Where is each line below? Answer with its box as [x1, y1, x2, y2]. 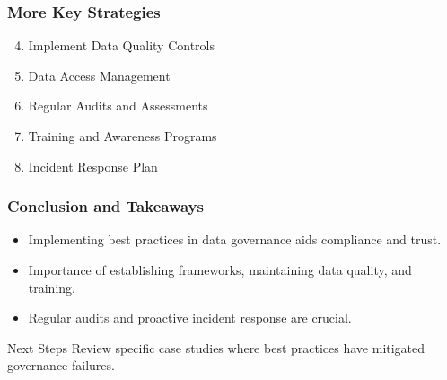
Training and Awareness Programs [28, 127, 217, 145]
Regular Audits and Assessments [28, 96, 208, 115]
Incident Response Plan [28, 156, 158, 175]
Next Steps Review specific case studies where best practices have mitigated [7, 338, 425, 357]
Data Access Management [28, 66, 171, 84]
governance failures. [7, 356, 115, 375]
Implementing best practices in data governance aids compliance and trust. [28, 230, 442, 249]
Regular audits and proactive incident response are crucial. [28, 308, 352, 327]
